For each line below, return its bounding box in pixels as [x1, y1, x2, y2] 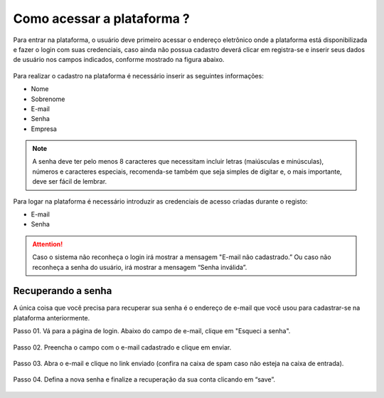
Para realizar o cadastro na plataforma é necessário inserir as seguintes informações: [13, 71, 265, 80]
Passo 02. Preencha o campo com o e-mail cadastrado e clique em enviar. [13, 342, 232, 352]
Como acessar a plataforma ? [13, 11, 190, 26]
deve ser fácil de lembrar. [32, 177, 107, 186]
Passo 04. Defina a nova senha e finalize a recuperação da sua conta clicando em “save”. [13, 375, 275, 384]
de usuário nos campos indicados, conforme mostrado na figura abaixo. [13, 56, 225, 64]
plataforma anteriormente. [13, 313, 90, 322]
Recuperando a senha [13, 285, 112, 297]
